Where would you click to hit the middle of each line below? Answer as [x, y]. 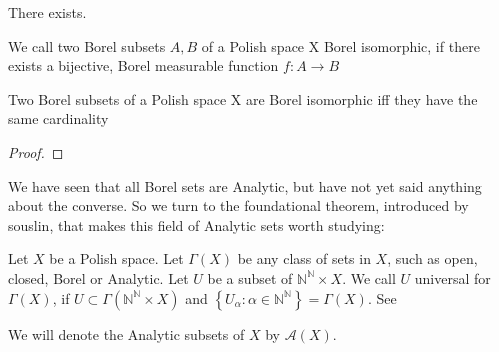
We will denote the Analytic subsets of [126, 333]
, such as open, [432, 258]
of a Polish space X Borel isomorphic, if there [340, 45]
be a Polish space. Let [116, 258]
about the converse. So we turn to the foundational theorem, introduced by [238, 205]
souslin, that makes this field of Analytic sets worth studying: [196, 224]
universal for [452, 277]
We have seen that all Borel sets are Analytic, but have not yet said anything [245, 185]
